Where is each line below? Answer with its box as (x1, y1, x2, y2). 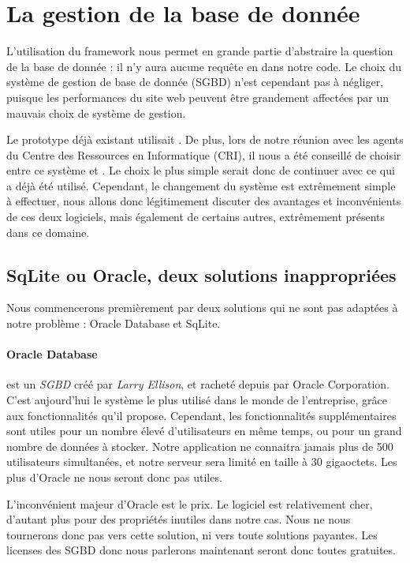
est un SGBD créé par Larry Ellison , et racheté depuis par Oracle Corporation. (6, 376, 389, 392)
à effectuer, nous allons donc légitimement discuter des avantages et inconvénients (6, 193, 401, 209)
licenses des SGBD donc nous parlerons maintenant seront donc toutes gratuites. (6, 542, 396, 558)
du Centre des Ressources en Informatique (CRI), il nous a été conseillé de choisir (6, 146, 401, 163)
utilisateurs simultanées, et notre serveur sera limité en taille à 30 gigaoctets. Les (6, 453, 397, 470)
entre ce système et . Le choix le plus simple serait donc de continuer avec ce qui (6, 162, 395, 178)
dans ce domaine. (6, 223, 90, 240)
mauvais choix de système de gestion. (6, 104, 186, 121)
